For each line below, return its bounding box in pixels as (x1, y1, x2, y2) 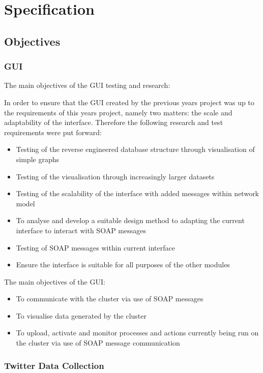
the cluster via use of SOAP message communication (16, 337, 180, 348)
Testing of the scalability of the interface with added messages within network (16, 188, 259, 199)
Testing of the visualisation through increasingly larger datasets (16, 171, 215, 181)
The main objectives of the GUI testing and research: (4, 80, 170, 90)
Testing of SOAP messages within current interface (16, 242, 175, 253)
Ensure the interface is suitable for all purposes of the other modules (16, 259, 230, 270)
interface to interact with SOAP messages (16, 225, 146, 235)
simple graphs (16, 153, 59, 164)
